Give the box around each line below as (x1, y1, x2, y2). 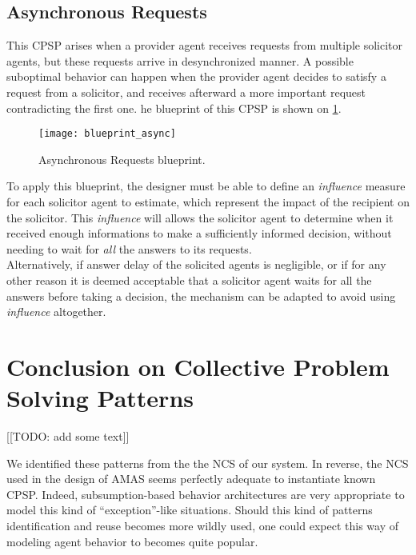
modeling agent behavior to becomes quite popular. (6, 533, 258, 549)
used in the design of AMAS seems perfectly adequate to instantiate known (6, 470, 376, 487)
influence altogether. (6, 303, 106, 320)
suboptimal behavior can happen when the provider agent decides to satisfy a (6, 68, 386, 85)
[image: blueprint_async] (38, 128, 176, 140)
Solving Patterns (6, 381, 194, 414)
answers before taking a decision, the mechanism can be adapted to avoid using (6, 287, 396, 304)
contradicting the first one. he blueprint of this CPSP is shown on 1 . (6, 99, 342, 116)
